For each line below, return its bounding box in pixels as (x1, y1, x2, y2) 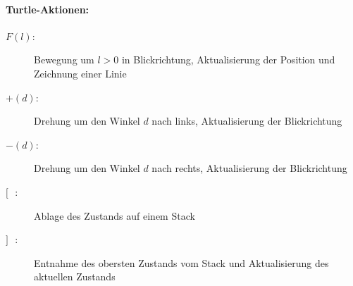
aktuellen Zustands (34, 269, 116, 284)
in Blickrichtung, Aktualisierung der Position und (121, 52, 335, 67)
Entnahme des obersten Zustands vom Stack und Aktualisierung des (34, 255, 329, 270)
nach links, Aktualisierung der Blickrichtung (151, 113, 342, 128)
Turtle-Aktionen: (6, 1, 89, 16)
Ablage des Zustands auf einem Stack (34, 208, 195, 223)
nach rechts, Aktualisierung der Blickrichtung (151, 161, 347, 175)
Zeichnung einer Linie (34, 66, 127, 80)
